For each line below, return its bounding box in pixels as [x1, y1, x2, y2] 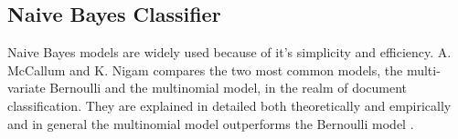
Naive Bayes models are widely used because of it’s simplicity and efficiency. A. [7, 43, 452, 62]
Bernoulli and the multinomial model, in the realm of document [49, 78, 408, 97]
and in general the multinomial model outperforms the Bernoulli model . [7, 114, 414, 133]
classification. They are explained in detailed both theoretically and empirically [7, 95, 452, 114]
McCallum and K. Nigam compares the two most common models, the [7, 60, 403, 79]
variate [7, 78, 46, 97]
